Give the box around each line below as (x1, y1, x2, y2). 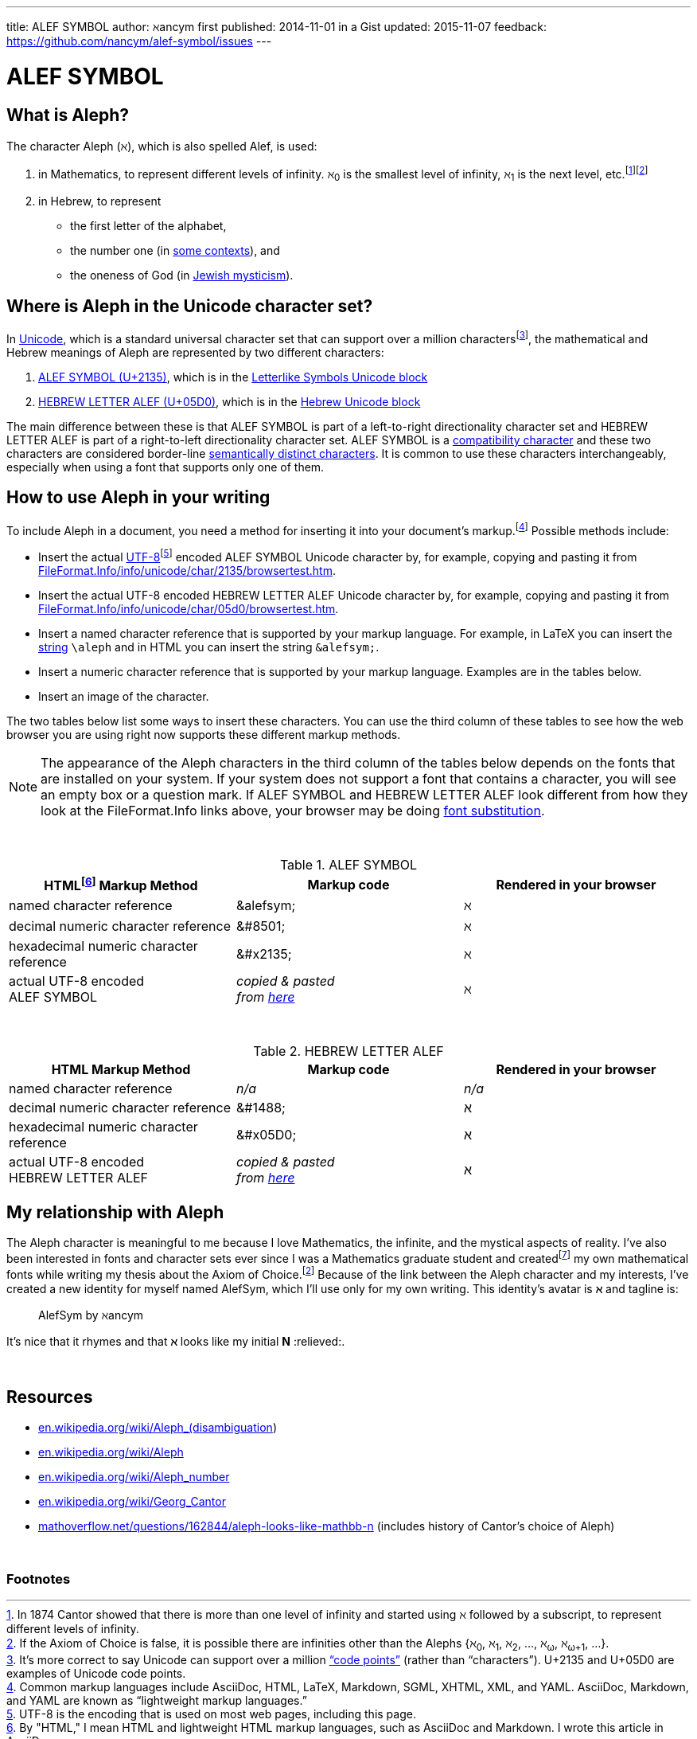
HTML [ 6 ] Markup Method (44, 875, 198, 894)
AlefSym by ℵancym (38, 1307, 144, 1322)
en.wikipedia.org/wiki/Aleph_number (38, 1470, 230, 1484)
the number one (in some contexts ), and (70, 244, 280, 258)
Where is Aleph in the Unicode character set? (6, 295, 373, 316)
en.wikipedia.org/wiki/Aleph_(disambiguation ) (38, 1421, 277, 1435)
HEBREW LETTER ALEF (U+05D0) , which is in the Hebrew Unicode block (38, 394, 421, 408)
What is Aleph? (6, 104, 130, 125)
